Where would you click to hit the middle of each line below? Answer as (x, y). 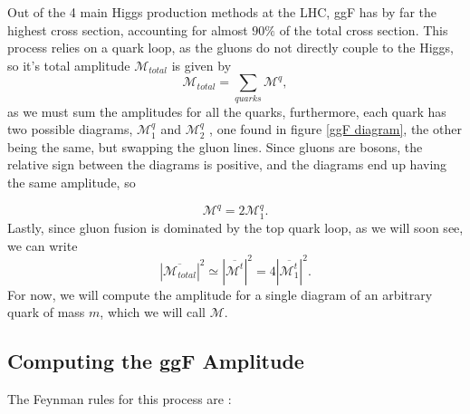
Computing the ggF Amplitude (156, 361)
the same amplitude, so (72, 183)
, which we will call (153, 312)
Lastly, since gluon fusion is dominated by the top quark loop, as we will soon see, (235, 227)
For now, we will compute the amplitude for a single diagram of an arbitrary (220, 294)
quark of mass (46, 312)
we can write (43, 245)
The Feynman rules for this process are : (120, 398)
